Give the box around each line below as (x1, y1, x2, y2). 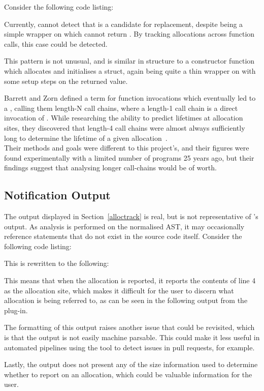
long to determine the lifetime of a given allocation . (4, 132, 168, 143)
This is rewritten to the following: (4, 258, 109, 268)
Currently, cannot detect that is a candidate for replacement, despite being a (4, 18, 243, 29)
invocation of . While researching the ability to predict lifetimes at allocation (4, 112, 243, 123)
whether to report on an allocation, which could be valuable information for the (4, 369, 252, 379)
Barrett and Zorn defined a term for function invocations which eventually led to (4, 93, 256, 103)
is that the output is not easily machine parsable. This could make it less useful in (4, 332, 260, 343)
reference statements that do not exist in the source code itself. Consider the (4, 231, 242, 242)
